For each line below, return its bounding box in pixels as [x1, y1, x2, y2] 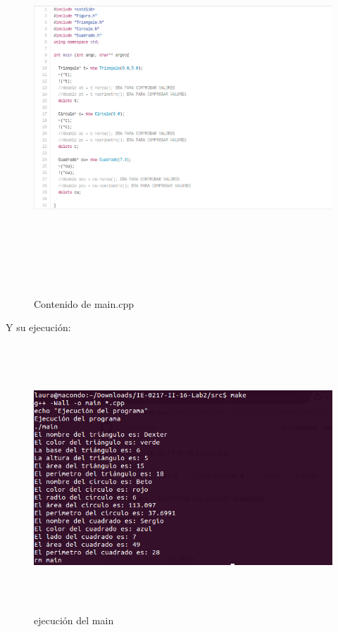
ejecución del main [34, 613, 114, 628]
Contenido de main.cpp [34, 296, 134, 311]
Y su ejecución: [6, 320, 71, 335]
